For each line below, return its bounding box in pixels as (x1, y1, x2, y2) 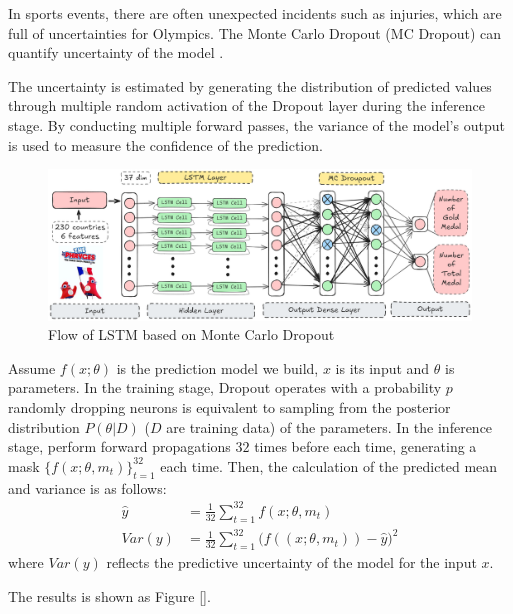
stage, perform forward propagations (8, 436, 231, 457)
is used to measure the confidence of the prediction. (8, 134, 323, 155)
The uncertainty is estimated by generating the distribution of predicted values (8, 75, 492, 96)
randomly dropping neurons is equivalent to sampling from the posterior (8, 397, 451, 418)
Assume (8, 357, 56, 378)
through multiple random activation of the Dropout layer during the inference (8, 95, 485, 116)
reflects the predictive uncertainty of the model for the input (106, 551, 477, 572)
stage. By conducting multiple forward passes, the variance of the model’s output (8, 114, 505, 135)
